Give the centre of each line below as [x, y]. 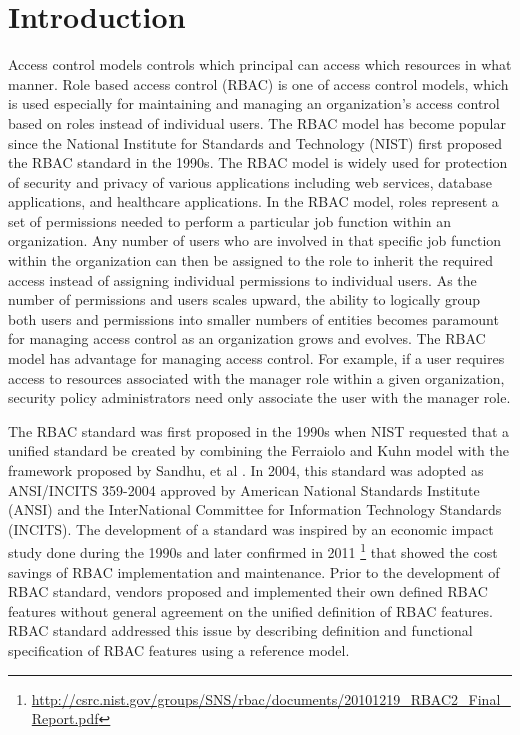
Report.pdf [65, 718]
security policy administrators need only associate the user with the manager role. [259, 397]
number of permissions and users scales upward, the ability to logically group [244, 299]
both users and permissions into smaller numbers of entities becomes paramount [253, 318]
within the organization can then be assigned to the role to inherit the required [250, 260]
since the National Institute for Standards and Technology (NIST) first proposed [255, 142]
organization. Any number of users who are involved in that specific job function [255, 240]
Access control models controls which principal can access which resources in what [260, 64]
